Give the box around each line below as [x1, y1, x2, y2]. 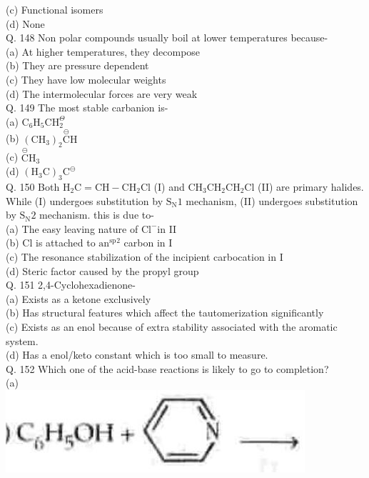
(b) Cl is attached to [6, 235, 96, 250]
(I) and [153, 179, 185, 194]
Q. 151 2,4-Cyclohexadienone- [6, 277, 136, 292]
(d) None [6, 16, 45, 31]
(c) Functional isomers [6, 2, 103, 16]
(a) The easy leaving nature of [6, 221, 138, 236]
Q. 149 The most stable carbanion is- [6, 100, 168, 115]
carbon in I [123, 235, 173, 250]
